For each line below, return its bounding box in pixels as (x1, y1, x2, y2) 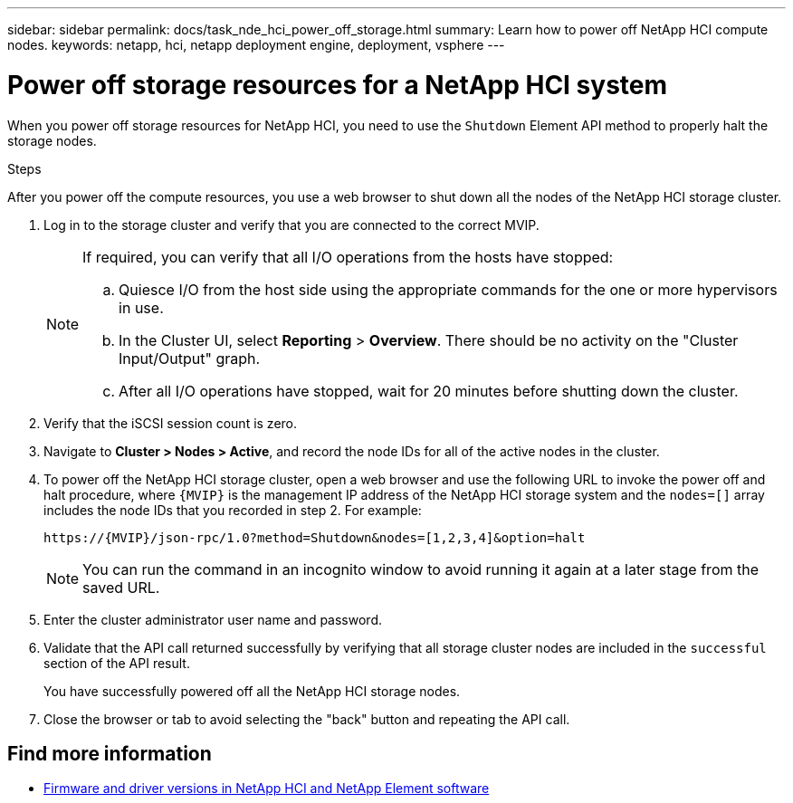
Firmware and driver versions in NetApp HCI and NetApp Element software (43, 780, 490, 797)
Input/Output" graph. (119, 349, 261, 368)
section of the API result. (43, 655, 190, 671)
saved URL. (82, 578, 160, 597)
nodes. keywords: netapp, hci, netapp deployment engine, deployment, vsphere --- (7, 37, 505, 53)
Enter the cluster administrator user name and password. (43, 611, 382, 627)
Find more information (7, 741, 212, 765)
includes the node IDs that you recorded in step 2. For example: (43, 502, 422, 518)
